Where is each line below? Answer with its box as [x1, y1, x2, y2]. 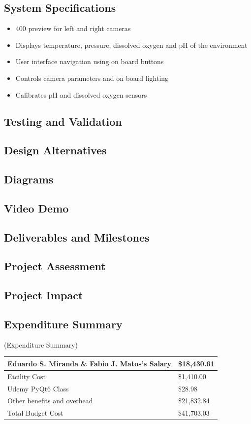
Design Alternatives [4, 142, 107, 158]
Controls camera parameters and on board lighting [15, 72, 169, 83]
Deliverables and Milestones [4, 229, 150, 245]
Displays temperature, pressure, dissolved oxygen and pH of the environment [15, 39, 248, 50]
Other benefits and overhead [7, 395, 93, 406]
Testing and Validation [4, 113, 122, 129]
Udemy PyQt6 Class [7, 383, 69, 393]
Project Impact [4, 287, 83, 303]
